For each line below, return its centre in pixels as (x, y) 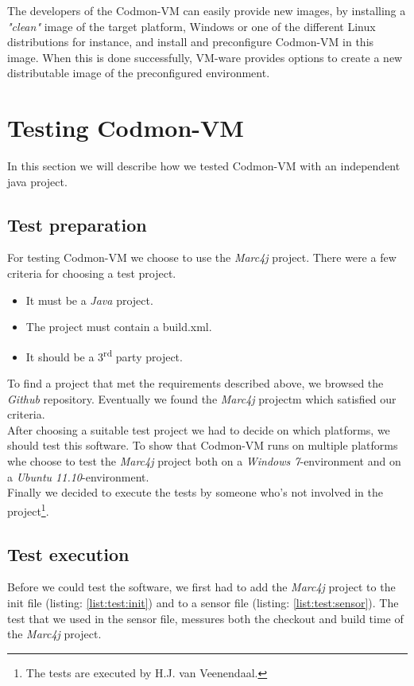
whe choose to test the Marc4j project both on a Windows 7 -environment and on (204, 461)
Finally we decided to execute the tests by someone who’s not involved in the (195, 492)
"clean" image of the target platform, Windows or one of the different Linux (192, 26)
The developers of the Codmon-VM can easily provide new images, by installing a (207, 10)
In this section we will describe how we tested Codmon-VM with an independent (204, 166)
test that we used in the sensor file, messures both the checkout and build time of (205, 618)
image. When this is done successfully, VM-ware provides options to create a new (205, 57)
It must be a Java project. (89, 300)
